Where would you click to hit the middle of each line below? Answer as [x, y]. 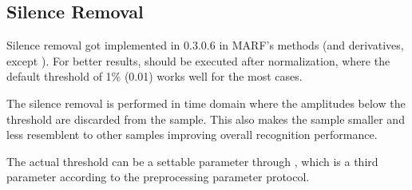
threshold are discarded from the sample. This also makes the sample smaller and [206, 119]
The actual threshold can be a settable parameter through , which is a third [192, 161]
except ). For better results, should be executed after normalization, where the [198, 60]
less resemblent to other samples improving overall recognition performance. [192, 135]
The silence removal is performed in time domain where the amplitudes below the [206, 103]
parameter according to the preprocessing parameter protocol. [158, 177]
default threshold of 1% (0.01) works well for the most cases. [154, 76]
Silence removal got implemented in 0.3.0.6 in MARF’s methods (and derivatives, [205, 45]
